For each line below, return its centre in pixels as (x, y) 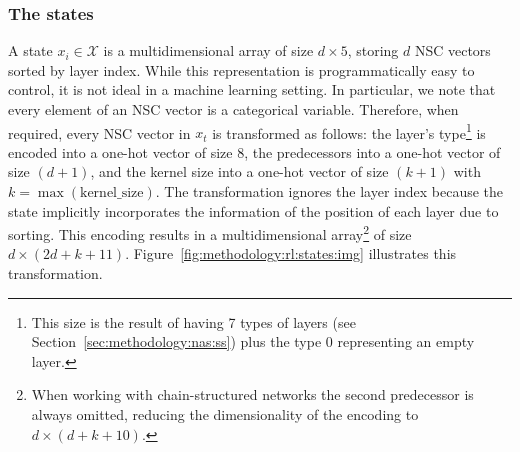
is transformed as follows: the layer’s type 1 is (349, 131)
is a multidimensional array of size (208, 50)
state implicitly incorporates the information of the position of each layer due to (253, 210)
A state (30, 50)
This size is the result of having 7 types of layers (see (193, 321)
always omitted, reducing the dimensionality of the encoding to (225, 414)
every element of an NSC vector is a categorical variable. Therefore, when (233, 109)
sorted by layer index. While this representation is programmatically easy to (241, 69)
